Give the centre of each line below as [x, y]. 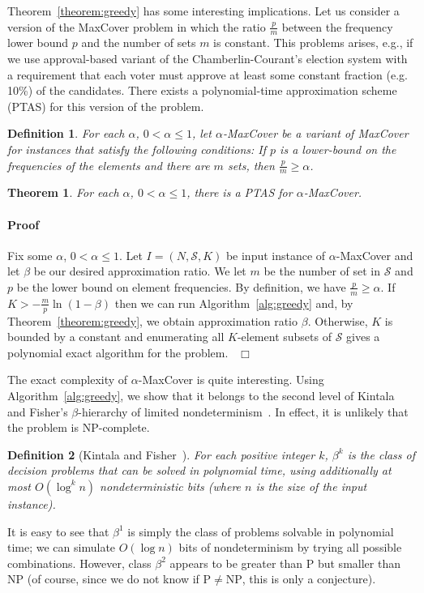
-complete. [124, 427]
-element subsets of [284, 337]
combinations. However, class [79, 563]
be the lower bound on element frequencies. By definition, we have [181, 286]
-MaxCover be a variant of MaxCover [315, 133]
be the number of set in [322, 271]
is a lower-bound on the [338, 149]
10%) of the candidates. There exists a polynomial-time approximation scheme [202, 90]
